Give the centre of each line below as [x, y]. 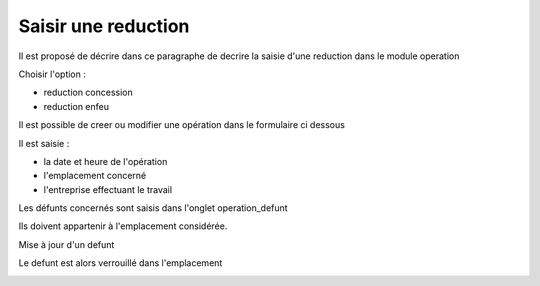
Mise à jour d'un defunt [66, 244]
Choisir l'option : [52, 74]
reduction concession [88, 92]
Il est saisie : [44, 143]
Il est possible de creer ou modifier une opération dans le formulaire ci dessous [181, 125]
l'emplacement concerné [95, 176]
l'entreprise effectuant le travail [108, 189]
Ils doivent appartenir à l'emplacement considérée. [123, 226]
